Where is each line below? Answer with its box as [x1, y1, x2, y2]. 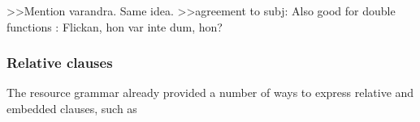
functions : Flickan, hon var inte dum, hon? [6, 18, 223, 35]
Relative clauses [6, 53, 113, 73]
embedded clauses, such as [6, 100, 137, 116]
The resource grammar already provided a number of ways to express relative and [6, 84, 414, 101]
